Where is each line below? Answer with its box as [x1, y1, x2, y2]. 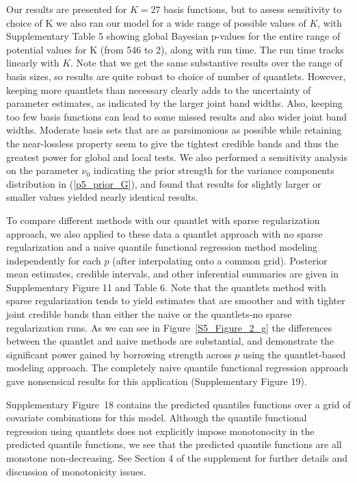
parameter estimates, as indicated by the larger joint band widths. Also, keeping [6, 96, 343, 110]
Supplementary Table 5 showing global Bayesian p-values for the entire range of [6, 29, 341, 43]
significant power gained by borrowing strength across [6, 347, 232, 361]
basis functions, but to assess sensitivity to [163, 2, 342, 16]
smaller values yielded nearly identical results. [6, 190, 198, 204]
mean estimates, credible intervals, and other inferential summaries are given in [6, 267, 339, 281]
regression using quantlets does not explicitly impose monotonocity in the [6, 423, 315, 438]
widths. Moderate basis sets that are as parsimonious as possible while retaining [6, 123, 342, 137]
